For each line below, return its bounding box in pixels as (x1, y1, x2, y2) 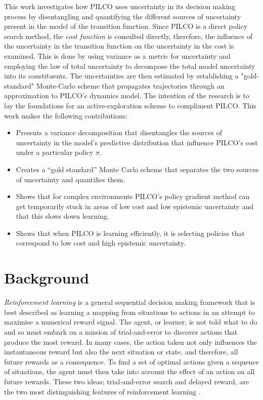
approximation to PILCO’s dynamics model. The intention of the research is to (4, 90, 249, 101)
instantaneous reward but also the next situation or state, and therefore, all (4, 346, 238, 357)
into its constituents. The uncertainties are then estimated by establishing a (4, 70, 239, 81)
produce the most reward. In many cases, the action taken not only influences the (4, 336, 257, 347)
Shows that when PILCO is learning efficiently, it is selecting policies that (16, 227, 245, 238)
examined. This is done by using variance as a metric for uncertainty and (4, 50, 231, 61)
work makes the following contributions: (4, 110, 128, 121)
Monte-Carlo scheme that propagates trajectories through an (36, 80, 225, 91)
